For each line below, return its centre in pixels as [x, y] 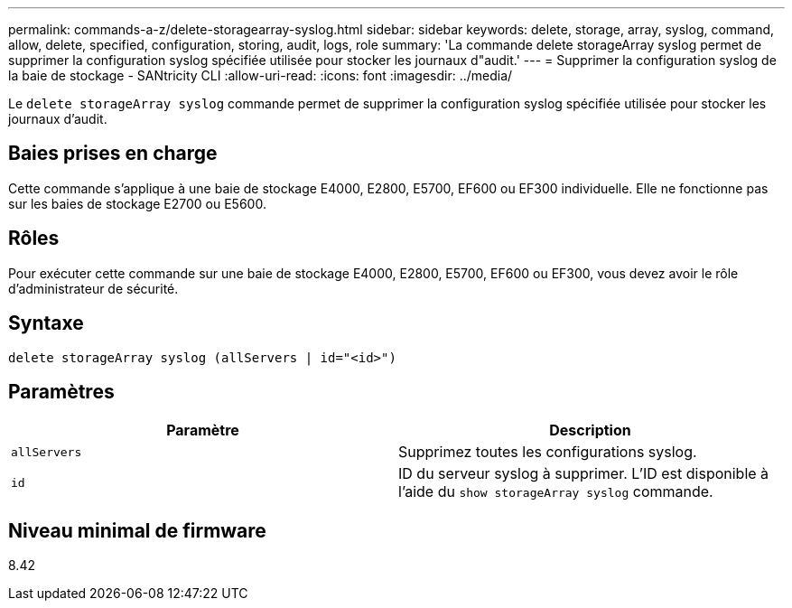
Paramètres [61, 391]
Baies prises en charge [113, 154]
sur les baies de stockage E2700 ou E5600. [137, 203]
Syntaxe [46, 323]
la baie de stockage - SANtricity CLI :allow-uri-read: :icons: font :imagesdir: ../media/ [261, 75]
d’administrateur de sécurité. [93, 288]
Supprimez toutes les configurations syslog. [548, 452]
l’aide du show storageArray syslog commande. [556, 492]
